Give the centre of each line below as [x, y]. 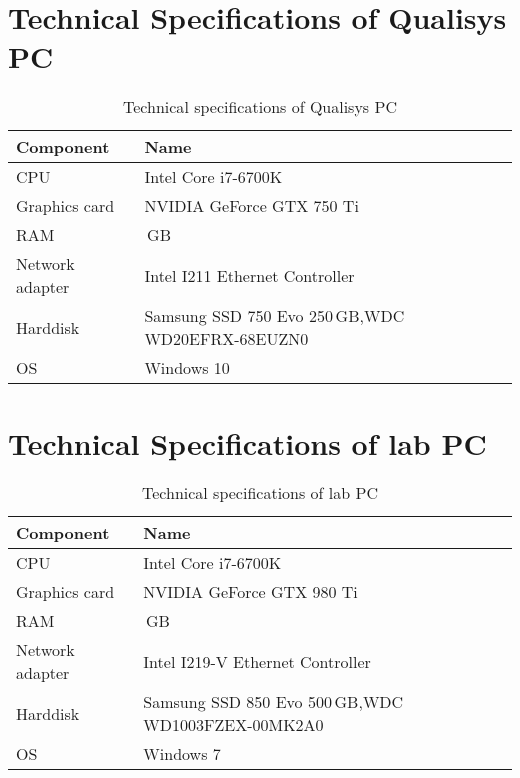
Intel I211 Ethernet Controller [249, 275]
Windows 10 [187, 368]
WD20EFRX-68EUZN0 [226, 339]
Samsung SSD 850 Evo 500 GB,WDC [273, 702]
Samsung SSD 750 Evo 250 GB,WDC [274, 316]
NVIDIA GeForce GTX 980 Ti [250, 592]
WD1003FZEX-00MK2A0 [233, 725]
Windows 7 [182, 754]
